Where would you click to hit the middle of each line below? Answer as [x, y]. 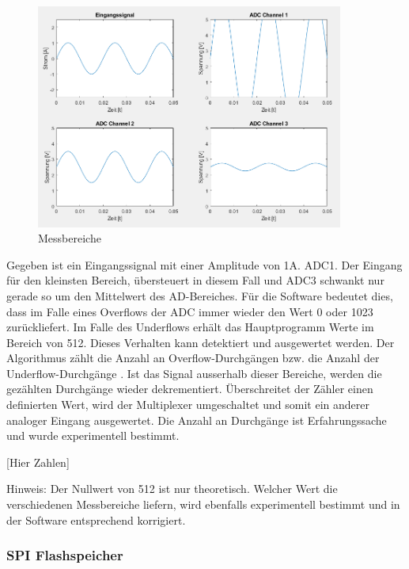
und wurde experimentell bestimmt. [93, 435]
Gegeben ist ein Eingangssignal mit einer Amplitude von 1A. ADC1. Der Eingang [204, 264]
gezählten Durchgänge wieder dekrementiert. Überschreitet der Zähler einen [190, 389]
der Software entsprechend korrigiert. [96, 519]
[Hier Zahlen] [38, 462]
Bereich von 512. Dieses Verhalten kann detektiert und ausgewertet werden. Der [201, 342]
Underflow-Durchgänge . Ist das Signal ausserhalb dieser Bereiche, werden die [194, 373]
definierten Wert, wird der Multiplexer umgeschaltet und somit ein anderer [188, 405]
